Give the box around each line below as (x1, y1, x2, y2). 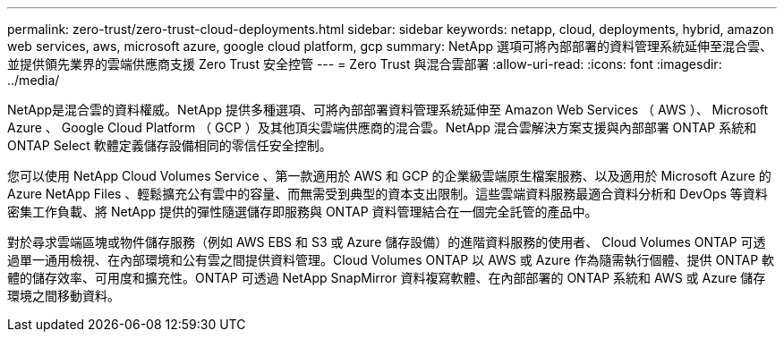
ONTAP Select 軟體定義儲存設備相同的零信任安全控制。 (7, 138, 332, 153)
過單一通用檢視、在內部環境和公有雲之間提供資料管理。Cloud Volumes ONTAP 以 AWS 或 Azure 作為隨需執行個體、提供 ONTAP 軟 (7, 252, 775, 267)
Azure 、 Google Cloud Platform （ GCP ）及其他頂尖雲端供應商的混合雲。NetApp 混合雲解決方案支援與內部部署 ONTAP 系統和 (7, 120, 757, 135)
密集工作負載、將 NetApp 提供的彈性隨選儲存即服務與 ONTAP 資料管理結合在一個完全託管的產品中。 (7, 204, 598, 219)
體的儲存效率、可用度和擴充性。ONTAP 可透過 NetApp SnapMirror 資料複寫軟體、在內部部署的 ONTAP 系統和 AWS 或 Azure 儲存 (7, 270, 766, 285)
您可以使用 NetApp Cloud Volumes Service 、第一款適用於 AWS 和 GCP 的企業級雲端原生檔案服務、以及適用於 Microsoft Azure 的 (7, 168, 771, 183)
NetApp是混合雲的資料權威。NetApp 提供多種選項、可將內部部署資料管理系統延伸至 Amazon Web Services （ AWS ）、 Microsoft (7, 102, 769, 117)
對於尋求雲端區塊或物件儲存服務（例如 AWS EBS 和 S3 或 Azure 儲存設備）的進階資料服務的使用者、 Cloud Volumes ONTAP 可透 (7, 234, 766, 250)
